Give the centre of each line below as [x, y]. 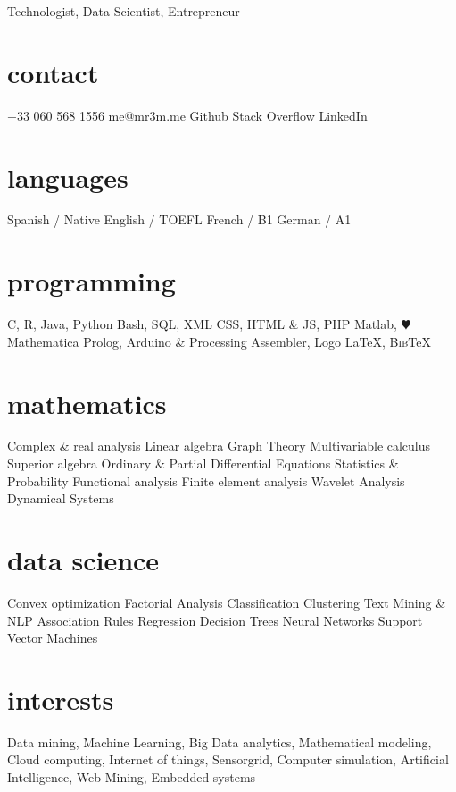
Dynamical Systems [61, 498]
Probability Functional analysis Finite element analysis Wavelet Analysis [206, 480]
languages [68, 177]
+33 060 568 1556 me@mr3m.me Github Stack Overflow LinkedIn [187, 115]
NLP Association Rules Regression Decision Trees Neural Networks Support [215, 620]
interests [61, 699]
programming [91, 281]
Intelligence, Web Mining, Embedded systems [132, 777]
